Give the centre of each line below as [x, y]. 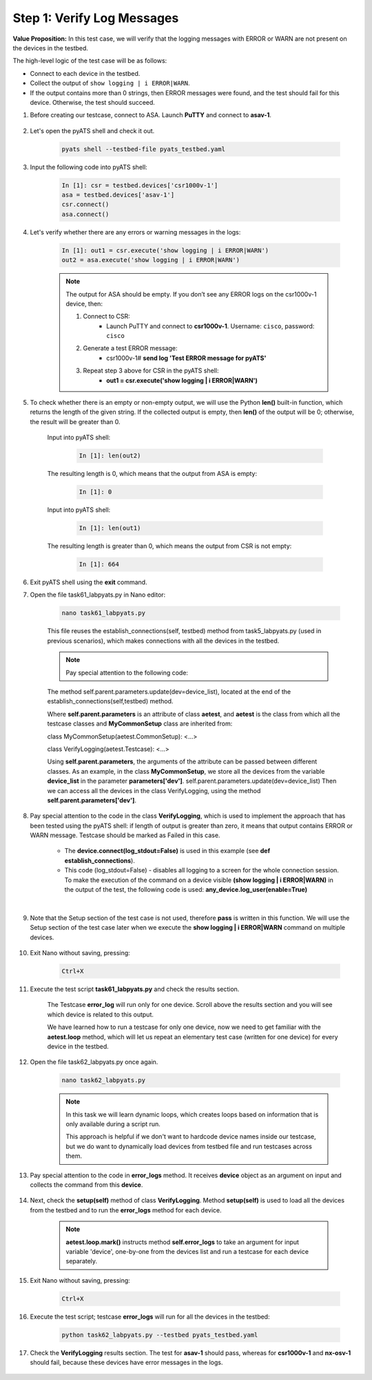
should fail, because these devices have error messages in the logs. [126, 1363]
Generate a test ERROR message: [130, 348]
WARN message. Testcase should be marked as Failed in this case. [125, 835]
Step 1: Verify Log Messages [96, 18]
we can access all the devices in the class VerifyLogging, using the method [154, 790]
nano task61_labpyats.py [104, 613]
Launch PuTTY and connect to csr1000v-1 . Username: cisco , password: [210, 326]
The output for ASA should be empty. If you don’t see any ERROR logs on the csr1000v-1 [191, 294]
